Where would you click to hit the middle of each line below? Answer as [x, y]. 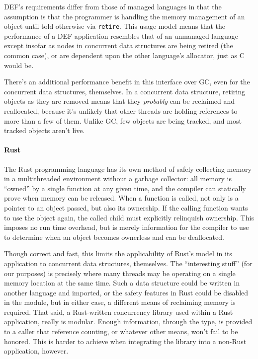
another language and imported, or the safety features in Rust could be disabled [126, 292]
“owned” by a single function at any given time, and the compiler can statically [125, 188]
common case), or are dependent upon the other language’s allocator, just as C [124, 55]
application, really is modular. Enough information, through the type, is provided [128, 322]
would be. [19, 65]
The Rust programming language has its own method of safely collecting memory [128, 169]
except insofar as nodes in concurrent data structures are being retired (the [119, 45]
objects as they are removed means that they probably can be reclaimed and [120, 101]
